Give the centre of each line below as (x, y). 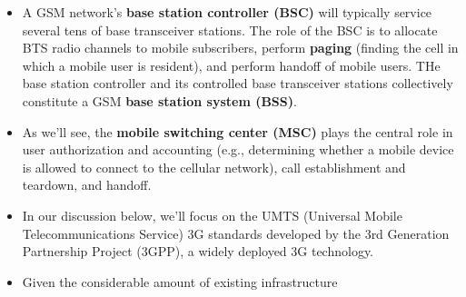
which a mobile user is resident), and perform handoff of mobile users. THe (231, 65)
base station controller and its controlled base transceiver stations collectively (238, 83)
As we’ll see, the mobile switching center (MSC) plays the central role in (238, 131)
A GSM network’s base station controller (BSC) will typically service (227, 12)
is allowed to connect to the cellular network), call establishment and (214, 167)
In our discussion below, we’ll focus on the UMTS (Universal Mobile (212, 215)
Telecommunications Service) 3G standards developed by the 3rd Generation (236, 233)
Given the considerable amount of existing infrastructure (180, 281)
